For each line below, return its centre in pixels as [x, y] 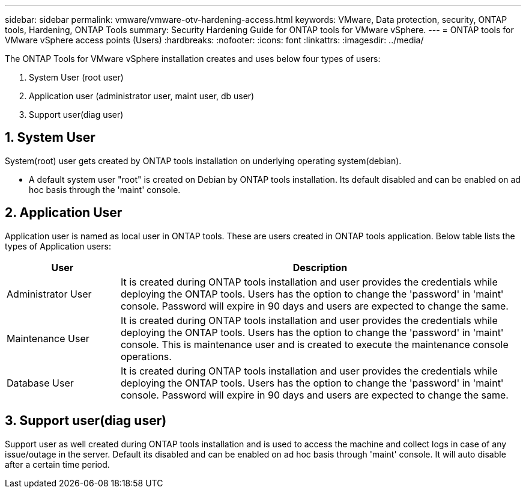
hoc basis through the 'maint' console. [105, 189]
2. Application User [64, 213]
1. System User [50, 138]
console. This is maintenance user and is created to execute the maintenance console [314, 344]
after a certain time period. [57, 464]
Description [320, 267]
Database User [40, 383]
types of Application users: [58, 246]
